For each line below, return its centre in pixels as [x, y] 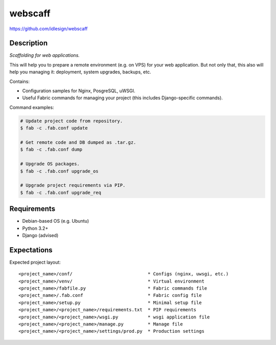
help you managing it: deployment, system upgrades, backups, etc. [80, 72]
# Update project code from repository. [71, 121]
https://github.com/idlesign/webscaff [49, 29]
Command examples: [32, 107]
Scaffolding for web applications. [45, 55]
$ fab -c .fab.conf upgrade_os [60, 171]
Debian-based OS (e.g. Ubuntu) [56, 221]
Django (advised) [40, 235]
